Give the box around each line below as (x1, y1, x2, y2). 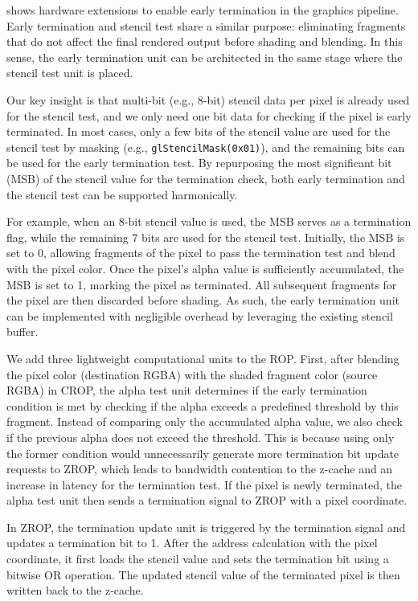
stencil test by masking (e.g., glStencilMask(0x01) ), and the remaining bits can (6, 138, 405, 155)
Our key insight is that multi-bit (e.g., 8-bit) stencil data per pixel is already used (6, 91, 410, 108)
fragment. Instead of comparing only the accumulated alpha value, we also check (6, 413, 403, 430)
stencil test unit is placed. (6, 64, 133, 81)
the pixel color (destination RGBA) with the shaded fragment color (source (6, 366, 378, 382)
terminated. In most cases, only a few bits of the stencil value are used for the (6, 123, 391, 140)
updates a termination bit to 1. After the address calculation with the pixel (6, 534, 378, 551)
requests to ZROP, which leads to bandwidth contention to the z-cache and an (6, 460, 393, 477)
